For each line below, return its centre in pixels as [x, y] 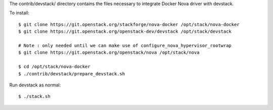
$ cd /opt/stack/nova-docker [54, 67]
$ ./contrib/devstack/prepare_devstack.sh [72, 74]
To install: [19, 13]
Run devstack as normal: [35, 85]
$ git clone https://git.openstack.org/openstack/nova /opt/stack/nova [109, 52]
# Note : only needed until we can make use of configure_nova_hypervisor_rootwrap [125, 45]
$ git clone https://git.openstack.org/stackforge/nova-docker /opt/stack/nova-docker [129, 24]
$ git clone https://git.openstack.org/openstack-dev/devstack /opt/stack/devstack [125, 32]
